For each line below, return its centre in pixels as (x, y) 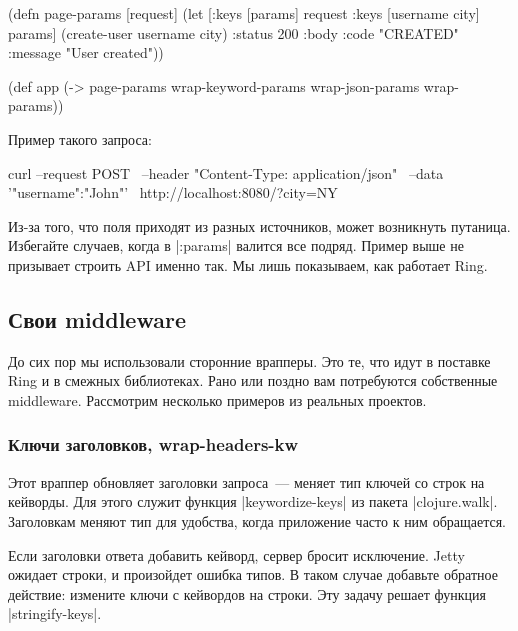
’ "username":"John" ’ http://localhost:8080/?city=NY (173, 192)
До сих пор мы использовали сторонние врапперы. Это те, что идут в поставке (249, 360)
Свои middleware (97, 318)
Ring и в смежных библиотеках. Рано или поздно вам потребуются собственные (253, 380)
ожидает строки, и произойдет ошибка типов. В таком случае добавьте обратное (253, 574)
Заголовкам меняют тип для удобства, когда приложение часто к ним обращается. (257, 520)
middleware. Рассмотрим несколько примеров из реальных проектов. (217, 399)
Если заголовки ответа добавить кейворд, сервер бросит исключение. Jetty (236, 554)
